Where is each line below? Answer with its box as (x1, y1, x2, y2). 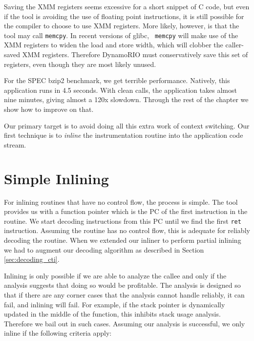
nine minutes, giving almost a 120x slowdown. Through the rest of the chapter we (4, 94, 249, 105)
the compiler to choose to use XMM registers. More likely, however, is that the (4, 21, 239, 31)
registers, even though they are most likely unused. (4, 59, 156, 69)
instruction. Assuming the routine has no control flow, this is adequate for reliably (4, 225, 250, 235)
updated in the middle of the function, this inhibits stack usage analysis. (4, 309, 221, 319)
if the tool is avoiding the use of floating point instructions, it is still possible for (4, 11, 244, 21)
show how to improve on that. (4, 104, 94, 114)
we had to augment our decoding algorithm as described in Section (4, 244, 204, 255)
